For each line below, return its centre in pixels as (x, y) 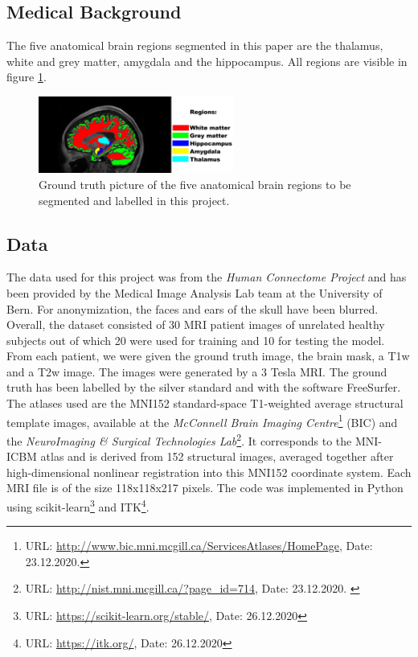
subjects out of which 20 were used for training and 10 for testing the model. (196, 340)
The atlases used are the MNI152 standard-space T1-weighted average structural (205, 403)
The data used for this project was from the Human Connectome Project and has (207, 277)
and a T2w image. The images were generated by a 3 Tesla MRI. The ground (197, 371)
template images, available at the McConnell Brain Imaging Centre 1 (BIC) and (202, 421)
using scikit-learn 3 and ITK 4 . (78, 505)
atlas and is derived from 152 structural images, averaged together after (217, 456)
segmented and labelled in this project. (134, 200)
